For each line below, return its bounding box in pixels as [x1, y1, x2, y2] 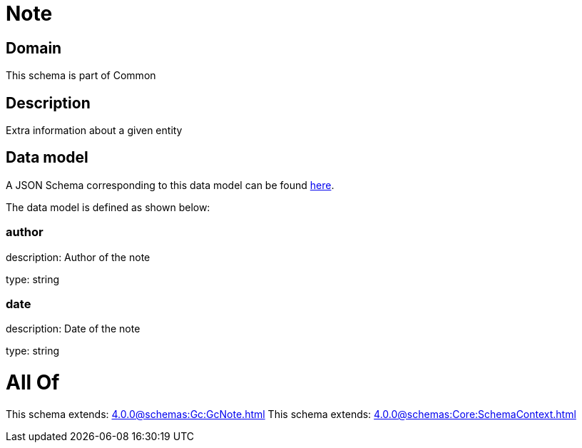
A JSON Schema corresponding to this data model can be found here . [6, 178, 335, 191]
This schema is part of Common [6, 69, 156, 82]
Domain [6, 39, 62, 57]
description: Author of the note [6, 250, 150, 263]
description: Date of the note [6, 322, 141, 335]
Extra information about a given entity [6, 124, 183, 137]
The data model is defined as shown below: [6, 200, 210, 213]
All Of [6, 370, 60, 395]
